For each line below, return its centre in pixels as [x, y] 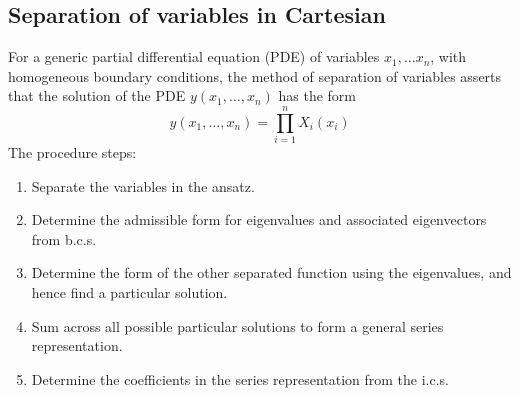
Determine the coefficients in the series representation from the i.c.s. [240, 378]
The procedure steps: [72, 152]
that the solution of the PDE [97, 95]
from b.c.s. [64, 238]
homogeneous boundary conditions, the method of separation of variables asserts [255, 75]
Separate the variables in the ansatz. [143, 185]
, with [448, 56]
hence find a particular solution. [129, 292]
